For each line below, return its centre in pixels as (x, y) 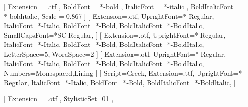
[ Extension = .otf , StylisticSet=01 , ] (61, 99)
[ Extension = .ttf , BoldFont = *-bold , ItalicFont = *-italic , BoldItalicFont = (123, 6)
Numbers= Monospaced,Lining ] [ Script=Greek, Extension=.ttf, (99, 73)
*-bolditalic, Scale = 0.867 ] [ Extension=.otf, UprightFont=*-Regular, (109, 16)
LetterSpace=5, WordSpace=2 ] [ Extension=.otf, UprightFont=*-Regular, (115, 53)
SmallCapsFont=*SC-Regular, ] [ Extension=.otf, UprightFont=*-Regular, (115, 35)
